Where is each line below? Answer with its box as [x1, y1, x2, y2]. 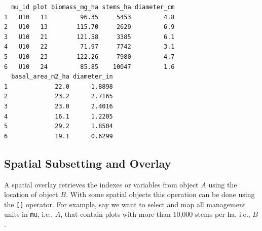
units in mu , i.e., [4, 209, 53, 219]
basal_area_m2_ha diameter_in [11, 73, 113, 81]
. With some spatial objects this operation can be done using [65, 189, 255, 200]
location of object [4, 189, 58, 200]
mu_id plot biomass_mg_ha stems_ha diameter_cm [11, 4, 175, 11]
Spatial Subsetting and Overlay [4, 155, 171, 171]
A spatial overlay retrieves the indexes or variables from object [4, 179, 199, 189]
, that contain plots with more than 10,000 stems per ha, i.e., [60, 209, 250, 219]
